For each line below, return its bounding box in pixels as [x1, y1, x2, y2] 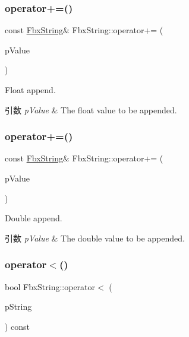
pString [5, 300, 32, 313]
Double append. [5, 212, 62, 224]
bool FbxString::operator [5, 280, 96, 293]
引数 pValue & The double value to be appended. [5, 231, 185, 244]
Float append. [5, 84, 56, 96]
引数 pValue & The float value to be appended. [5, 103, 177, 116]
